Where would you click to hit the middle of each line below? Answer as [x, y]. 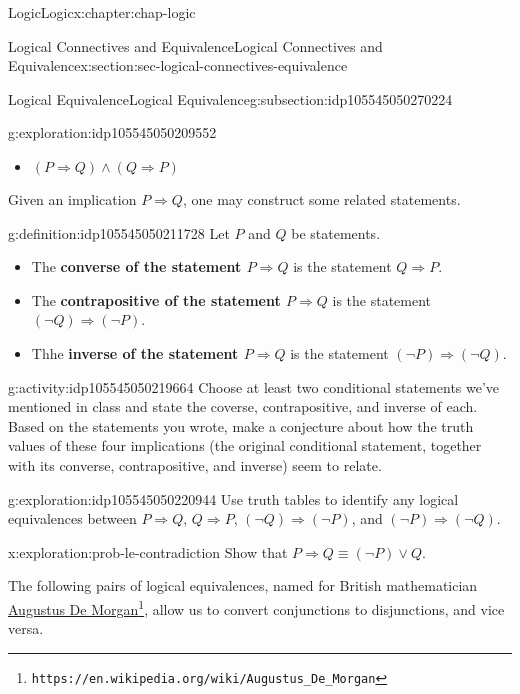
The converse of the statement [136, 266]
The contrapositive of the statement [156, 299]
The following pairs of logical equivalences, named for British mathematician [243, 585]
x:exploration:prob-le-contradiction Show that [148, 551]
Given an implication [72, 198]
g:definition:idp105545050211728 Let [119, 232]
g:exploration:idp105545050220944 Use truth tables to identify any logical [233, 498]
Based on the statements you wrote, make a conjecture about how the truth [241, 425]
